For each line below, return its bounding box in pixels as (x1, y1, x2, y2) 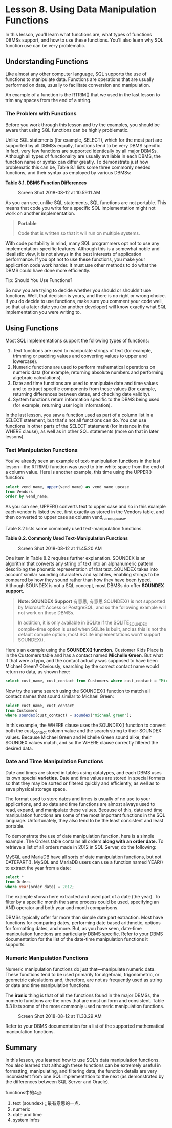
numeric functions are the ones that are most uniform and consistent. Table (5, 997, 165, 1003)
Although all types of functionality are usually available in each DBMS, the (5, 153, 161, 159)
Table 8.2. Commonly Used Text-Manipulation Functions (5, 535, 128, 541)
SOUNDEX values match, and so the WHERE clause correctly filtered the (5, 739, 159, 746)
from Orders (5, 879, 31, 884)
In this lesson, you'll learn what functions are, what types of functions (5, 31, 152, 37)
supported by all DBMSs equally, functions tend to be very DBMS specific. (5, 143, 162, 149)
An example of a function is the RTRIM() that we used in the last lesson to (5, 91, 160, 98)
